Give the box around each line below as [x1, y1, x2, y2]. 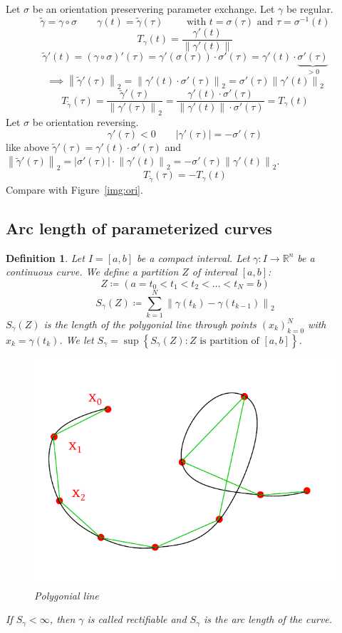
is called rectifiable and [87, 612, 187, 627]
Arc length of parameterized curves [6, 216, 272, 239]
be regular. [286, 1, 333, 16]
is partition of [199, 335, 259, 346]
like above [6, 139, 49, 154]
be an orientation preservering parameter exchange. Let [32, 1, 275, 16]
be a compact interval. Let [137, 250, 250, 265]
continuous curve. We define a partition [6, 264, 179, 279]
